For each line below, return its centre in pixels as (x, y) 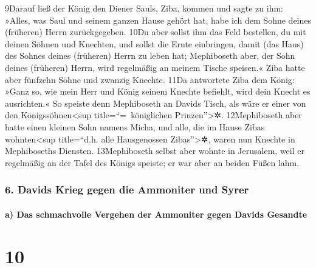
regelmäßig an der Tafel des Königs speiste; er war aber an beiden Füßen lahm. (152, 162)
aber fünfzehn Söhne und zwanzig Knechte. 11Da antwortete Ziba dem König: (150, 79)
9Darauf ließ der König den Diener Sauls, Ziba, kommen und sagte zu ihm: (144, 8)
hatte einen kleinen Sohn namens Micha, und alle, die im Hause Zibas (135, 126)
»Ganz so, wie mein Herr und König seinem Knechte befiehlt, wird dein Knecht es (158, 91)
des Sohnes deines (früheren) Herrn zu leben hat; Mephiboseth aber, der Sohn (150, 55)
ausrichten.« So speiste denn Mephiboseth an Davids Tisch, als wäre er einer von (156, 103)
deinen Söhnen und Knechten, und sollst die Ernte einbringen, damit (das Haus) (154, 43)
